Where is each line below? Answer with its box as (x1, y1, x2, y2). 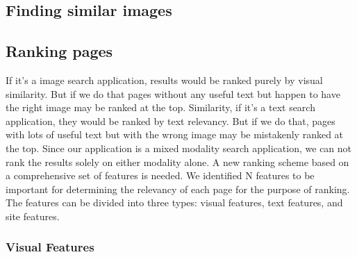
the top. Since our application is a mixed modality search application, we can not (6, 140, 352, 155)
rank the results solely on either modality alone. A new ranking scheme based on (6, 154, 349, 169)
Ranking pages (6, 40, 113, 62)
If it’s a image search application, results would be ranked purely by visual (6, 72, 323, 87)
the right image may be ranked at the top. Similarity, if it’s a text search (6, 100, 315, 115)
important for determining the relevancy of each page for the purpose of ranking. (6, 181, 350, 196)
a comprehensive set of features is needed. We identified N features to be (6, 168, 315, 183)
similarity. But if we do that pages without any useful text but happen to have (6, 86, 340, 101)
